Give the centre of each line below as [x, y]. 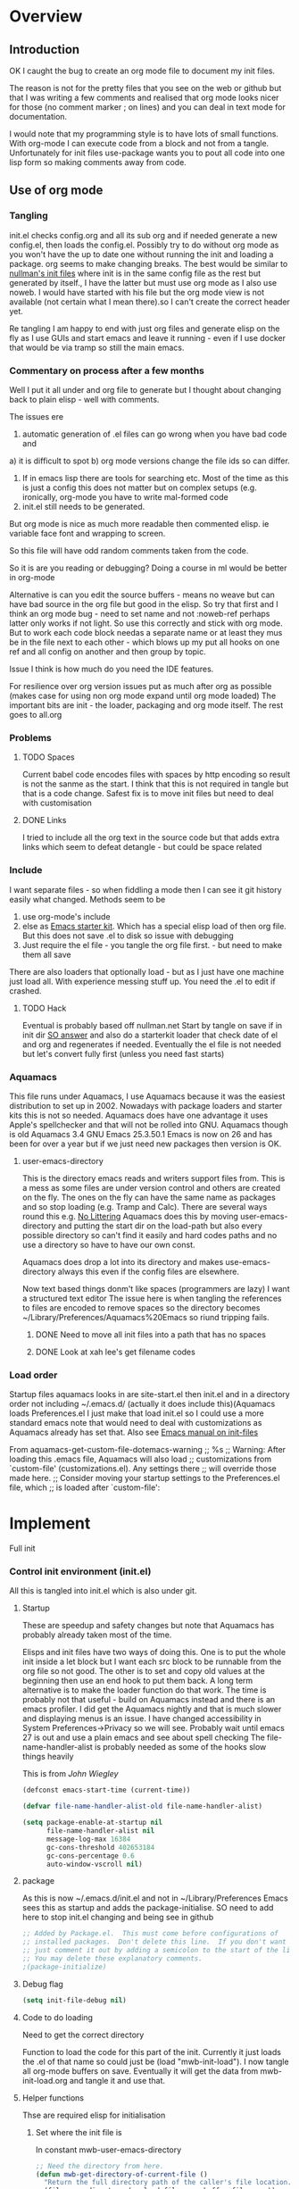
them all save [46, 954]
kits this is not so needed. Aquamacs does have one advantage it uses [139, 1115]
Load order [33, 1375]
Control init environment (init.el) [80, 1571]
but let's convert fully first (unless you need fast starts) [123, 1053]
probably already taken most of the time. [97, 1635]
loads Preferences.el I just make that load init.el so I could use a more [137, 1413]
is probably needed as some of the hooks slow [181, 1747]
